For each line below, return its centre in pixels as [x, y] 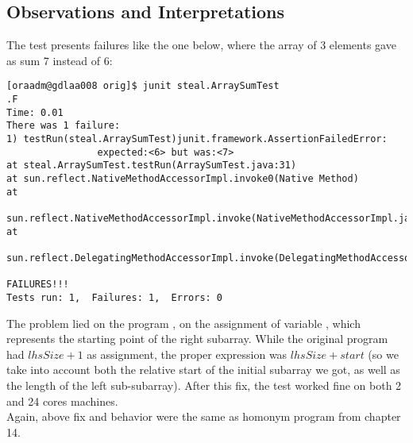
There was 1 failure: [64, 126]
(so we [383, 354]
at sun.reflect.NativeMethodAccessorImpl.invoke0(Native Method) [183, 178]
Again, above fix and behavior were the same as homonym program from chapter [204, 416]
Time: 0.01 [35, 112]
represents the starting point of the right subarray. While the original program [197, 339]
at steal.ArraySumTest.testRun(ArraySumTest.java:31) [152, 166]
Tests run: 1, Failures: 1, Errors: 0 [115, 297]
